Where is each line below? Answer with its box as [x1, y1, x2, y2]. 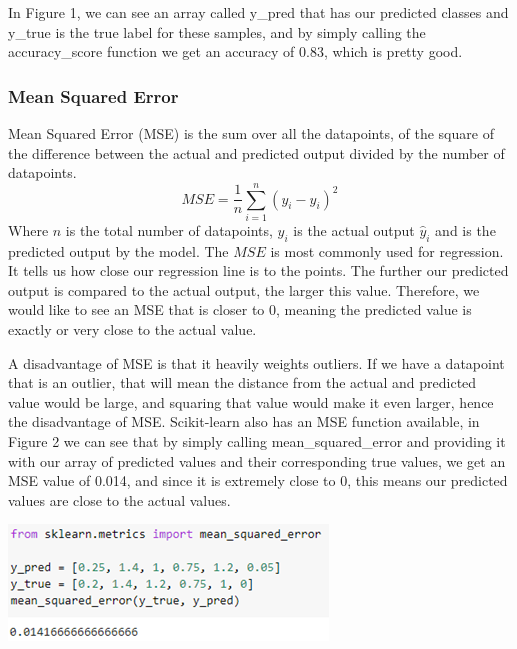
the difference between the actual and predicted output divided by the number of [8, 142, 505, 163]
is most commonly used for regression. [270, 240, 504, 261]
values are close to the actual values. [8, 489, 231, 510]
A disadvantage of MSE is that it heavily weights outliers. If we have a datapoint [8, 352, 505, 373]
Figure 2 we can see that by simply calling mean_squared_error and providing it [8, 431, 506, 452]
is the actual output [293, 219, 415, 240]
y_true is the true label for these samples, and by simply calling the [8, 21, 426, 42]
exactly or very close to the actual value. [8, 319, 257, 340]
